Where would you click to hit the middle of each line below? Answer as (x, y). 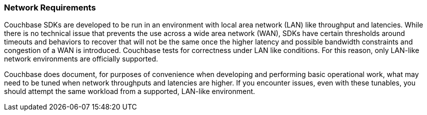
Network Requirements (50, 7)
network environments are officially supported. (81, 59)
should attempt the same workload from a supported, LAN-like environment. (130, 91)
